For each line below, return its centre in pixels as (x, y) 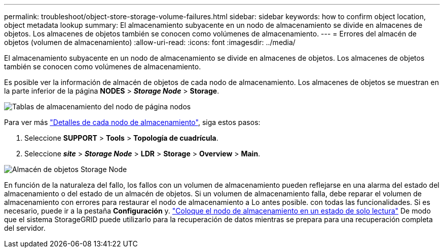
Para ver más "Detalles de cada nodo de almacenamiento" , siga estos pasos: (132, 122)
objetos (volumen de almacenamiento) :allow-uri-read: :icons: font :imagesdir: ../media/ (150, 42)
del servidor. (25, 228)
